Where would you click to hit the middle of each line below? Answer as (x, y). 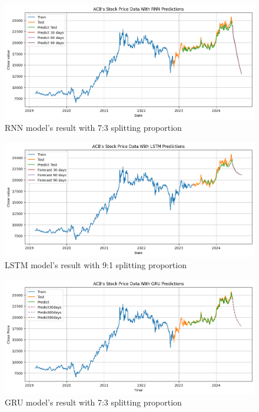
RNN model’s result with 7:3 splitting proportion (93, 128)
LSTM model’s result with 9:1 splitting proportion (96, 265)
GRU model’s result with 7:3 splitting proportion (93, 402)
